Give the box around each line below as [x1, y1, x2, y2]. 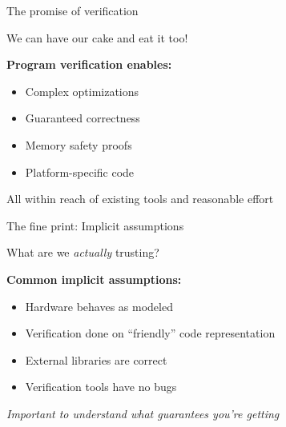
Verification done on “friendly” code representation [25, 325, 276, 341]
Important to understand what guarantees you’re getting [6, 405, 280, 421]
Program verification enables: [6, 56, 172, 73]
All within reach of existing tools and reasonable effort [6, 190, 274, 207]
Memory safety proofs [25, 136, 132, 153]
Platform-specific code [25, 163, 135, 180]
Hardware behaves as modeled [25, 297, 173, 314]
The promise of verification [6, 2, 139, 18]
